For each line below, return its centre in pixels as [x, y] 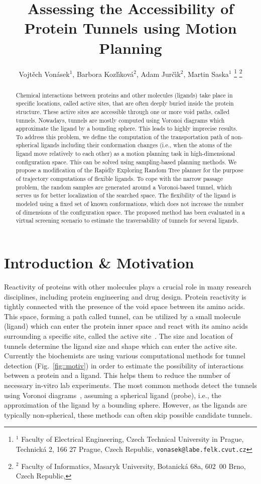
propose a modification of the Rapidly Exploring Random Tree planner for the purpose [129, 170]
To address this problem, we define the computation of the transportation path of [122, 136]
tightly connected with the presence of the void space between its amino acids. [125, 306]
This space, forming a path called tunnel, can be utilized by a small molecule [122, 316]
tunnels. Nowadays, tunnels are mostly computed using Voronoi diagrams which [120, 120]
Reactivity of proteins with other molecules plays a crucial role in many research [128, 286]
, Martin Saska [206, 74]
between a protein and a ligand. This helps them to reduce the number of [117, 375]
